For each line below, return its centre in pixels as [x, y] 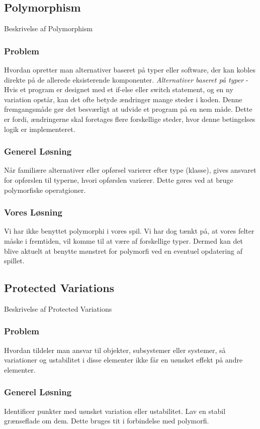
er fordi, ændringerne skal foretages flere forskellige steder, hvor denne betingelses [130, 119]
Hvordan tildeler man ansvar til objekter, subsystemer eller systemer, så [115, 350]
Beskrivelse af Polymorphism [49, 28]
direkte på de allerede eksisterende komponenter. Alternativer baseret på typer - [126, 79]
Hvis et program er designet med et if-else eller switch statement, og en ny [119, 89]
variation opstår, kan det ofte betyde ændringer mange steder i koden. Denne [123, 99]
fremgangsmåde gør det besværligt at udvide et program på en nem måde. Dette [128, 109]
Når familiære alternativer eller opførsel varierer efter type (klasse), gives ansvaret [130, 170]
